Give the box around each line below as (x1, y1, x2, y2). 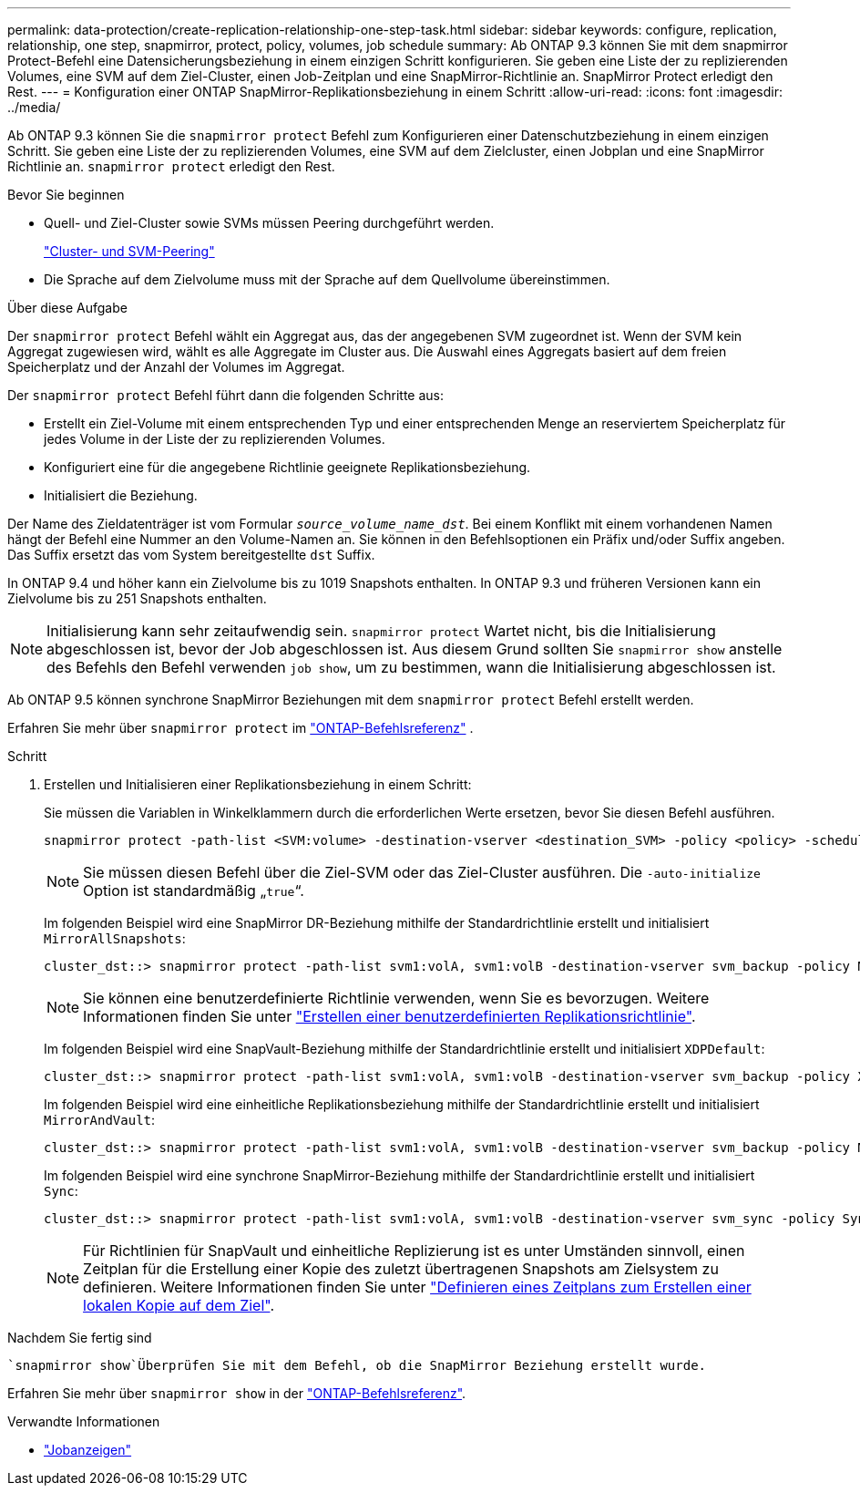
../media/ (7, 99, 61, 115)
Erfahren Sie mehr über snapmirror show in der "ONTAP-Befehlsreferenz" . (7, 1385, 466, 1401)
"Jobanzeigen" (44, 1442, 132, 1457)
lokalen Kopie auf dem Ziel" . (83, 1296, 275, 1314)
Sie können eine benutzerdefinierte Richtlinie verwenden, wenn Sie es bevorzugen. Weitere (83, 989, 710, 1007)
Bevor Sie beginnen (7, 187, 125, 202)
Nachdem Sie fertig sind (7, 1330, 152, 1345)
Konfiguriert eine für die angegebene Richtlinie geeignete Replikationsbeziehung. (44, 459, 531, 475)
